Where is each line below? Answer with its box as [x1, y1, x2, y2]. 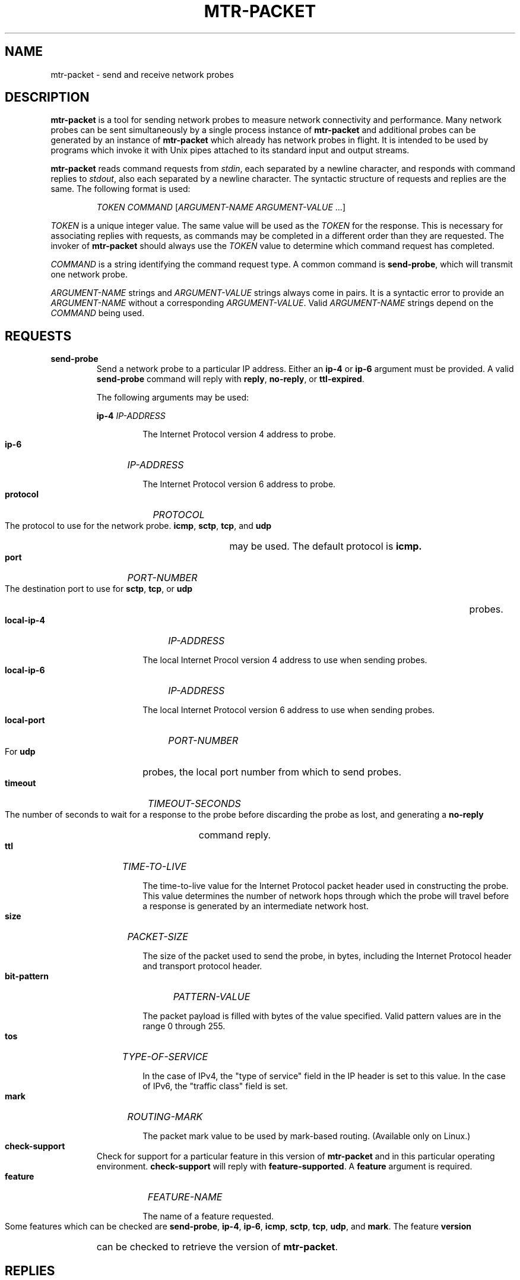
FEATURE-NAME [147, 1191, 223, 1203]
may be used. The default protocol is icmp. [229, 540, 422, 553]
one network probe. [50, 269, 128, 280]
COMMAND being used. [50, 308, 145, 319]
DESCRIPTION [5, 90, 90, 105]
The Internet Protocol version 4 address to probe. [142, 429, 336, 440]
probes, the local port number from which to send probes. [142, 766, 401, 778]
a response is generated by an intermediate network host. [142, 901, 369, 912]
